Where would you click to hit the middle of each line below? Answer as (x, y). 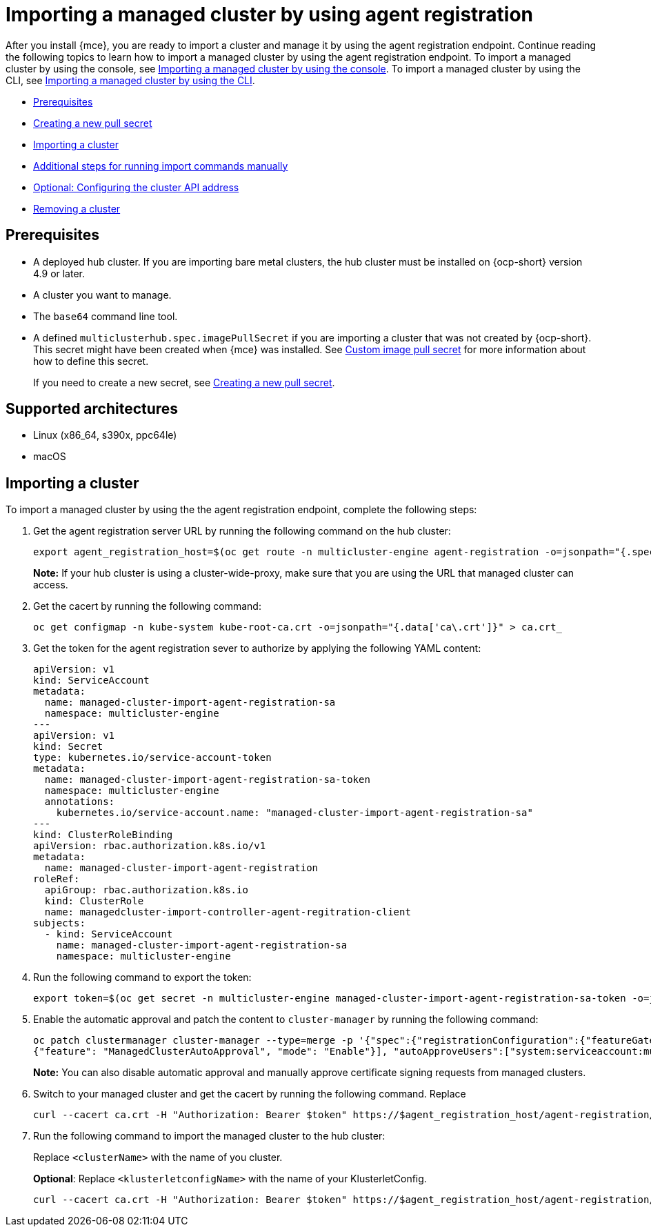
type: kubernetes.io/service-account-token (152, 758)
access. (51, 585)
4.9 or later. (59, 273)
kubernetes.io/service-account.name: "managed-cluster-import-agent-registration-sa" (294, 813)
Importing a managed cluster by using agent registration (270, 14)
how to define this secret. (91, 361)
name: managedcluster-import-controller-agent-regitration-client (228, 912)
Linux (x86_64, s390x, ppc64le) (105, 435)
